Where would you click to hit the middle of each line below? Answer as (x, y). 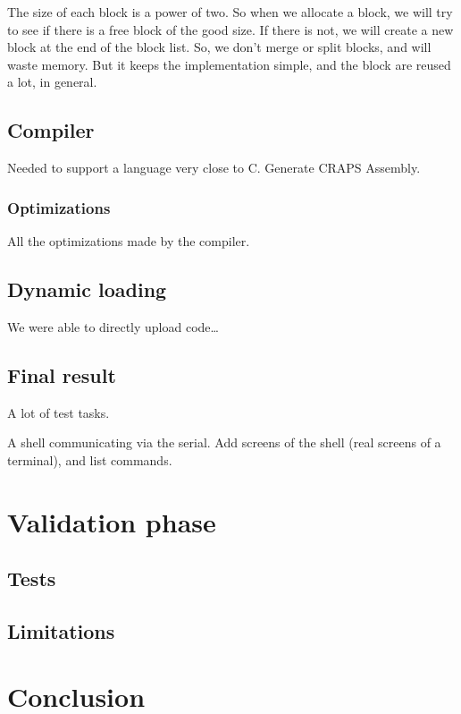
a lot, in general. (52, 82)
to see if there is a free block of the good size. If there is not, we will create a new (230, 29)
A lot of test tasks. (59, 412)
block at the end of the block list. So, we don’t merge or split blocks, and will (219, 47)
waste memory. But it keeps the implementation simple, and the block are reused (229, 64)
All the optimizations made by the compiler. (129, 240)
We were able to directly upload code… (113, 326)
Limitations (61, 630)
